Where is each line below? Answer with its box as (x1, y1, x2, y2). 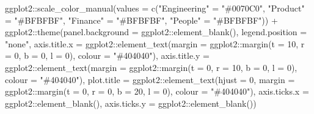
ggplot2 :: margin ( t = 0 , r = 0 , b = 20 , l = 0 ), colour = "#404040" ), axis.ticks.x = (5, 85, 309, 98)
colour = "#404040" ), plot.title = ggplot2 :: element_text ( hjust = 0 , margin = (5, 73, 295, 85)
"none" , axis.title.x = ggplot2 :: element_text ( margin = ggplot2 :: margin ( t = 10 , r (5, 37, 305, 50)
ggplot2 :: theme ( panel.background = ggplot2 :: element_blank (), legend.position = (5, 25, 307, 38)
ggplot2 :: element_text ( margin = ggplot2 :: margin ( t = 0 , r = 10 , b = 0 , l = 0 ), (5, 61, 298, 73)
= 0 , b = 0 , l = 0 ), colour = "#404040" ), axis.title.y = (5, 49, 210, 62)
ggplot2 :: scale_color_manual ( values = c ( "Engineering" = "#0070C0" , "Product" (5, 2, 305, 14)
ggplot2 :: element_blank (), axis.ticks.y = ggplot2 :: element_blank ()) (5, 96, 257, 109)
